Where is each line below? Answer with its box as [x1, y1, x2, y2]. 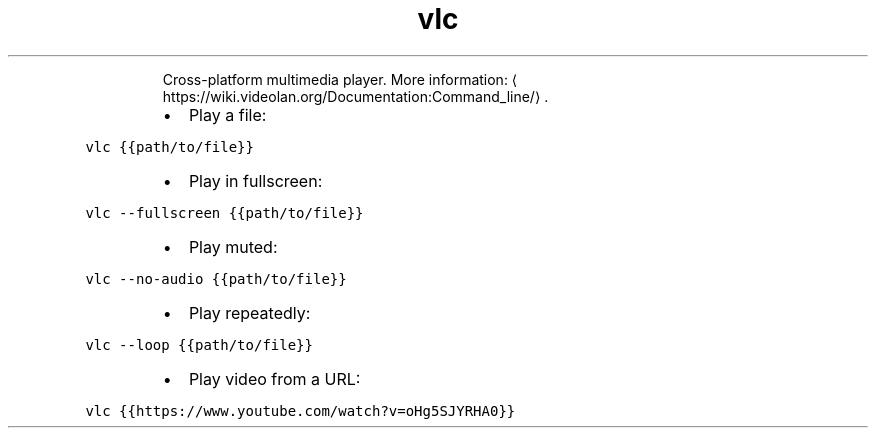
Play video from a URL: [188, 368, 361, 389]
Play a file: [188, 104, 267, 125]
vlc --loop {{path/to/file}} [85, 336, 313, 353]
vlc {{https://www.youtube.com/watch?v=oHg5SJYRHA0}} [85, 402, 516, 419]
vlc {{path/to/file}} [85, 138, 254, 155]
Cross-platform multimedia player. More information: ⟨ [162, 70, 518, 88]
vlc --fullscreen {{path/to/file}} [85, 204, 364, 221]
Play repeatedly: [188, 302, 311, 323]
